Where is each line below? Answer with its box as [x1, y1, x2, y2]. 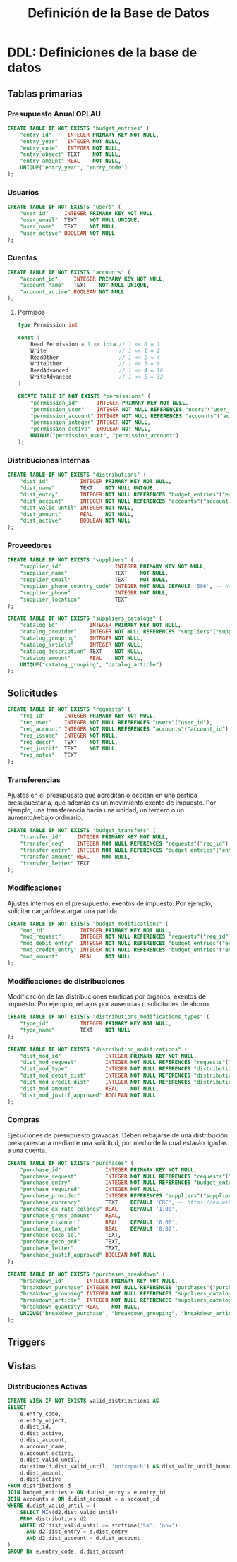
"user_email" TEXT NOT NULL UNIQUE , [20, 216, 140, 224]
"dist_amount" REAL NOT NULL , [20, 511, 134, 518]
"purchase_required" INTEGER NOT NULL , [20, 1186, 159, 1193]
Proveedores [7, 541, 53, 551]
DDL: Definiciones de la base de [7, 44, 197, 61]
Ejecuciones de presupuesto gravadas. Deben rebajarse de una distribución [7, 1130, 228, 1140]
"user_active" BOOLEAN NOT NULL [20, 229, 115, 237]
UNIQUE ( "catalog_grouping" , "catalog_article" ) [20, 661, 162, 668]
